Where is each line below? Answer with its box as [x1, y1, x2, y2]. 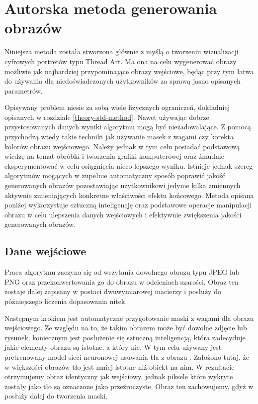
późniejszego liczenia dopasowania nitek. [4, 296, 127, 306]
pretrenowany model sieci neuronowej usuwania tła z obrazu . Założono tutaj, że [4, 351, 249, 362]
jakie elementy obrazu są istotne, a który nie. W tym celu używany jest [4, 342, 222, 352]
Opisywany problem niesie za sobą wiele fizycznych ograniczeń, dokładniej [4, 102, 230, 112]
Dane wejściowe [4, 243, 86, 259]
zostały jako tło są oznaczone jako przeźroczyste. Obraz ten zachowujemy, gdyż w [4, 381, 254, 391]
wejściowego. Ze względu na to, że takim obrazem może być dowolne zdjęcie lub [4, 322, 247, 333]
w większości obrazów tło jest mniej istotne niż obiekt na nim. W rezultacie [4, 361, 235, 372]
